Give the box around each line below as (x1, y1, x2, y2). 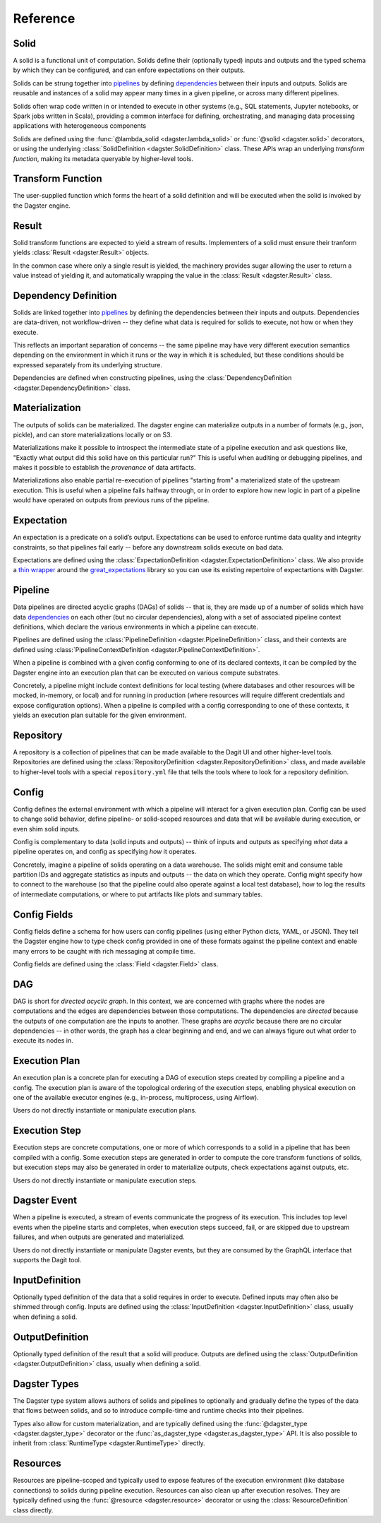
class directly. (13, 1505, 54, 1515)
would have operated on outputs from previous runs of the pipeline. (13, 496, 210, 504)
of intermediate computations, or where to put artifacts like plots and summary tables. (13, 890, 263, 899)
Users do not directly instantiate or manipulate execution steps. (13, 1176, 198, 1185)
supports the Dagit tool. (13, 1256, 82, 1264)
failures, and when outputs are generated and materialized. (13, 1233, 185, 1241)
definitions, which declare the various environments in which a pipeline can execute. (13, 622, 259, 631)
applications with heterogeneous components (13, 122, 147, 130)
